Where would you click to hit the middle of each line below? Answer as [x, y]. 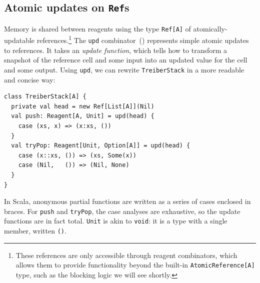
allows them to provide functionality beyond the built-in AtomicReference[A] [135, 265]
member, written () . [35, 231]
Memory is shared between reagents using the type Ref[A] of [97, 28]
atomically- [210, 28]
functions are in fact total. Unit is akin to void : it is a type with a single [116, 221]
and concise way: [30, 79]
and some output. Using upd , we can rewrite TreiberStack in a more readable [124, 69]
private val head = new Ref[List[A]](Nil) [83, 106]
